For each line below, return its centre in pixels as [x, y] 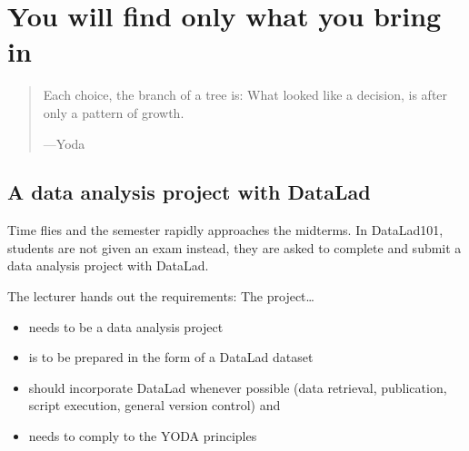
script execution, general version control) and [155, 405]
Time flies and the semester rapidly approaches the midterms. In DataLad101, [225, 230]
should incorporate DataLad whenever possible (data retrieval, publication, [238, 387]
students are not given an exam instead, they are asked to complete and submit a [234, 247]
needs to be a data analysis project [126, 326]
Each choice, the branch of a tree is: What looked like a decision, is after [245, 95]
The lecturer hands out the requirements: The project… [161, 296]
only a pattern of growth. [114, 112]
